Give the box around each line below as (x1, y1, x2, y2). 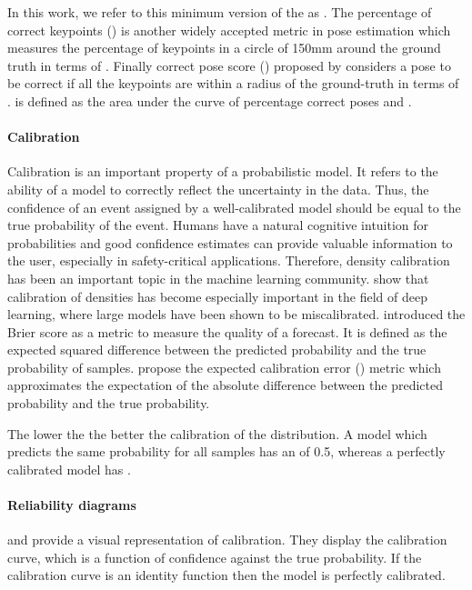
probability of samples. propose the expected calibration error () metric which (7, 357, 441, 376)
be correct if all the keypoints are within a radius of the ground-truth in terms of (7, 74, 459, 93)
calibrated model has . (7, 459, 131, 478)
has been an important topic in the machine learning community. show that (7, 268, 429, 287)
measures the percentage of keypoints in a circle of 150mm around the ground (7, 38, 441, 57)
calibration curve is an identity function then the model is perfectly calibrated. (7, 565, 446, 585)
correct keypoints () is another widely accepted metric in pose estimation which (7, 20, 451, 39)
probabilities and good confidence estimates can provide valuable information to (7, 233, 453, 252)
